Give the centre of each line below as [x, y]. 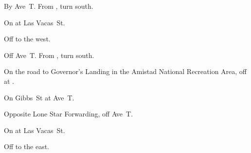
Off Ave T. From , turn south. [49, 55]
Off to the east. [27, 146]
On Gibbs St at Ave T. [39, 97]
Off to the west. [27, 39]
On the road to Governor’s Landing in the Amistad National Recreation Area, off [125, 71]
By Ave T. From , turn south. [49, 6]
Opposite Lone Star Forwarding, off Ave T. [69, 114]
